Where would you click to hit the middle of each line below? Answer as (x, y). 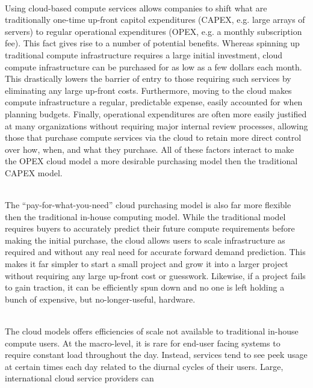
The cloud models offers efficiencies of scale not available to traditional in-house (152, 331)
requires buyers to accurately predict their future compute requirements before (150, 228)
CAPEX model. (34, 172)
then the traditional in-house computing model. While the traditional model (145, 216)
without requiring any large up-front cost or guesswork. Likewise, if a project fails (155, 275)
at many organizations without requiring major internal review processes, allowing (156, 125)
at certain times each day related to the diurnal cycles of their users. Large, (144, 366)
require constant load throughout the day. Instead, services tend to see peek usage (156, 355)
